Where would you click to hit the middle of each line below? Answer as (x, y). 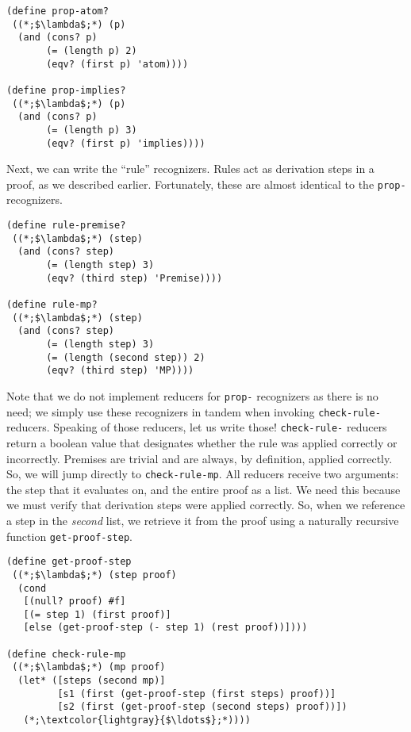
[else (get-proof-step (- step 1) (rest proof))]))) (165, 628)
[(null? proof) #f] (75, 602)
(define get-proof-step (69, 562)
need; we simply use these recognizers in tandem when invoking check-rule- (194, 411)
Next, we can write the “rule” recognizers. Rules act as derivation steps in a (190, 169)
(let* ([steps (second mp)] (92, 681)
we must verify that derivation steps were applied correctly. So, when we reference (206, 505)
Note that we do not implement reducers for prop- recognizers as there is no (192, 395)
